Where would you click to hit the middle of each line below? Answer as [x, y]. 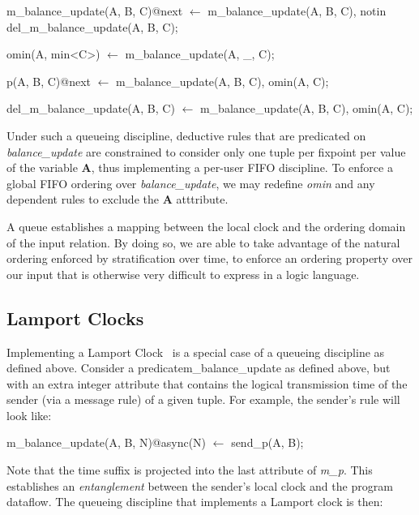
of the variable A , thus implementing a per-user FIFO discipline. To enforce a [200, 167]
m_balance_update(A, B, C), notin [297, 11]
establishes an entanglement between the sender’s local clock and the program [200, 485]
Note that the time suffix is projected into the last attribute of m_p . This [190, 470]
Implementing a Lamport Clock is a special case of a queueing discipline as [196, 352]
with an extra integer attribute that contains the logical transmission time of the [207, 383]
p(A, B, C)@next [49, 81]
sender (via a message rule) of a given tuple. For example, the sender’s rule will [203, 399]
